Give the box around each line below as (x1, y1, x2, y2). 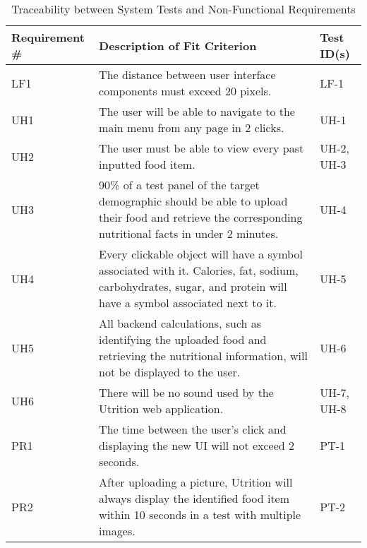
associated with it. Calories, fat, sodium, (99, 262, 299, 278)
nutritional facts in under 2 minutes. (99, 225, 279, 242)
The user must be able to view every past (99, 140, 304, 156)
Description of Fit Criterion (99, 37, 257, 54)
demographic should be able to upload (99, 193, 288, 209)
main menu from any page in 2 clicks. (99, 119, 284, 136)
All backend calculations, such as (99, 315, 262, 331)
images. (99, 523, 136, 539)
